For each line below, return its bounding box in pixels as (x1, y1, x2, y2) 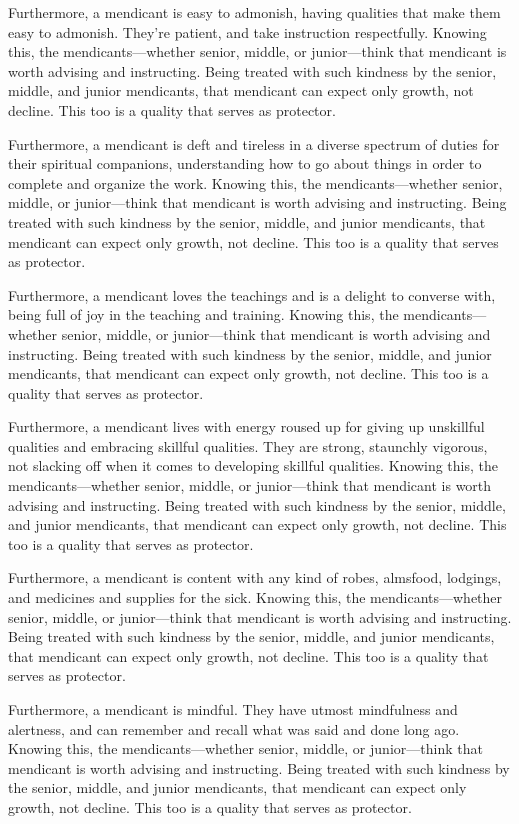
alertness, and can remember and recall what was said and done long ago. (8, 718, 460, 739)
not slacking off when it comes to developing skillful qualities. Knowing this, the (8, 455, 498, 476)
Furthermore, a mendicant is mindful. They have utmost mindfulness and (8, 699, 458, 719)
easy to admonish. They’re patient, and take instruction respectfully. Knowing (8, 21, 487, 42)
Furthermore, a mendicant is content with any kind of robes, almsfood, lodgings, (8, 567, 502, 588)
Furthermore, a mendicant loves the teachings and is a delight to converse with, (8, 284, 496, 305)
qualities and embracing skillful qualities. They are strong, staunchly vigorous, (8, 435, 488, 456)
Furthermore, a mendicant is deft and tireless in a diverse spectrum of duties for (8, 133, 500, 154)
